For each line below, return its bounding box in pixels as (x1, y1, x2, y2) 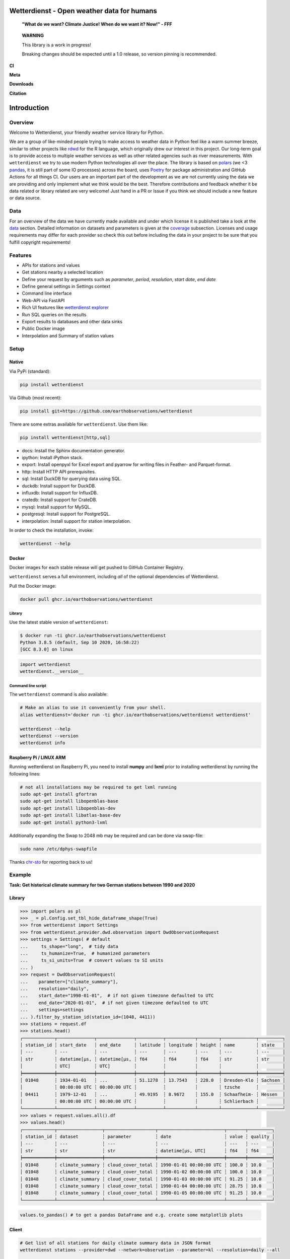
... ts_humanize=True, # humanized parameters (20, 951, 151, 956)
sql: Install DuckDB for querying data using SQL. (22, 476, 122, 482)
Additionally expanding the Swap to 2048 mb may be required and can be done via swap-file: (9, 832, 204, 838)
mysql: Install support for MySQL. (22, 504, 92, 510)
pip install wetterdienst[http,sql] (20, 435, 111, 440)
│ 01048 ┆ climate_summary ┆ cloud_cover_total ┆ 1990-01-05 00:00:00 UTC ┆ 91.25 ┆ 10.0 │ (20, 1190, 275, 1196)
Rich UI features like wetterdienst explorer (22, 305, 109, 311)
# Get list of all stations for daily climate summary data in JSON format (20, 1240, 211, 1246)
